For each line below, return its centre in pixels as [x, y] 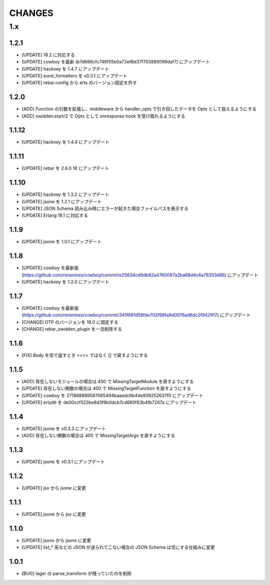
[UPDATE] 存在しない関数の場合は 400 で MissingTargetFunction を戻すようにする [106, 388]
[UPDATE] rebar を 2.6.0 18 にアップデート [65, 168]
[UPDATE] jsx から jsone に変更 [54, 488]
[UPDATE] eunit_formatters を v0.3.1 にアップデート [74, 75]
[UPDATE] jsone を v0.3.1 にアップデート [63, 462]
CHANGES [31, 13]
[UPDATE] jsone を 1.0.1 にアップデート [62, 242]
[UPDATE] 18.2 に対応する [48, 54]
